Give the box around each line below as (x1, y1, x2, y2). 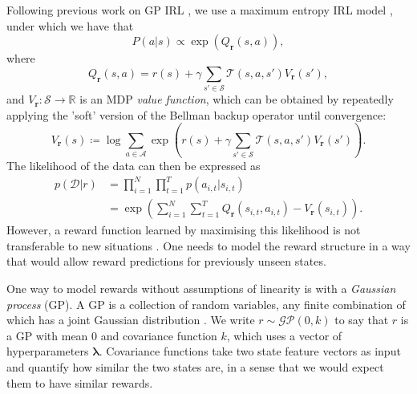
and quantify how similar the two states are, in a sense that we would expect (6, 358, 384, 375)
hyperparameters (6, 343, 89, 359)
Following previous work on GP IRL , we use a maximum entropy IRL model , (6, 2, 393, 18)
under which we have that (6, 17, 134, 34)
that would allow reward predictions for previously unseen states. (6, 253, 326, 270)
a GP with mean (6, 327, 88, 343)
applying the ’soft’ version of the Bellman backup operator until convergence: (6, 106, 387, 123)
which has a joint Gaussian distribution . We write (6, 311, 255, 328)
